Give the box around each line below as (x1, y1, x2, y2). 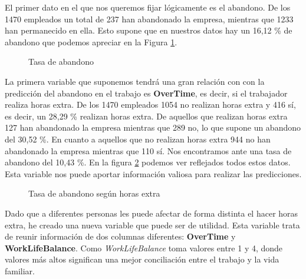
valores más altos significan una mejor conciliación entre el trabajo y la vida (5, 253, 279, 265)
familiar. (5, 264, 35, 277)
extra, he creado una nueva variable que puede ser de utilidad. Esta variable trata (5, 218, 300, 231)
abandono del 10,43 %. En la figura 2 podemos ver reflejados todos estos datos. (5, 156, 291, 168)
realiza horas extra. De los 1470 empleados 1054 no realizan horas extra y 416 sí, (5, 98, 296, 111)
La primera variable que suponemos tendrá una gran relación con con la (5, 75, 265, 87)
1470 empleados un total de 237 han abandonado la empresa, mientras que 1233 (5, 12, 294, 25)
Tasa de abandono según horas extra (28, 187, 160, 200)
